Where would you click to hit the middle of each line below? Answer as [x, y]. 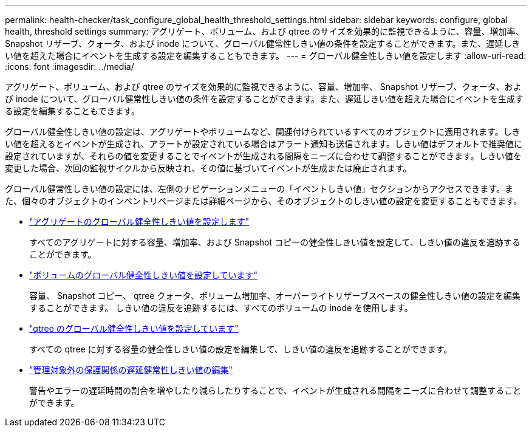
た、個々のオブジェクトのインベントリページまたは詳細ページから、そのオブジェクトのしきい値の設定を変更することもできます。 [264, 201]
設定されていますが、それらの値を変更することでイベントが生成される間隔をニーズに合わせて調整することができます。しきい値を [263, 156]
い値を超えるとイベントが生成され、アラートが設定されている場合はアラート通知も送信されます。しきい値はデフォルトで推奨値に [264, 144]
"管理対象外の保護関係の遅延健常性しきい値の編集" [131, 370]
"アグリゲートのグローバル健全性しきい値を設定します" [139, 221]
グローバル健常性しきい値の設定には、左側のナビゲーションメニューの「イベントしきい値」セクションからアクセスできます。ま [259, 189]
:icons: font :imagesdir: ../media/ [70, 67]
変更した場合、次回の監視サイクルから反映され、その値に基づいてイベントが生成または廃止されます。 [208, 168]
